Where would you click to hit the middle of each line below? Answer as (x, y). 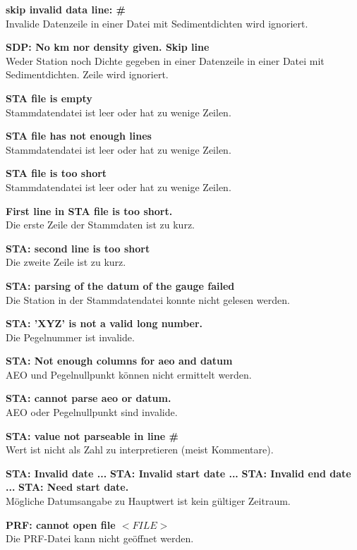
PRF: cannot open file (61, 524)
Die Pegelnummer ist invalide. (70, 337)
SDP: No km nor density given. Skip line (108, 47)
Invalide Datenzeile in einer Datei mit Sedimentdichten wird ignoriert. (157, 23)
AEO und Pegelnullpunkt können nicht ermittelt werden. (129, 374)
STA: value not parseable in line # (92, 435)
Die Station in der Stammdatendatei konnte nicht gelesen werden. (148, 299)
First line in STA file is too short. (89, 210)
